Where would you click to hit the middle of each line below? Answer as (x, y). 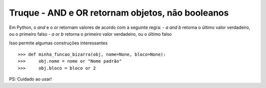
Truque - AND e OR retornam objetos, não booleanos (119, 13)
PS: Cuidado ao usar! (31, 79)
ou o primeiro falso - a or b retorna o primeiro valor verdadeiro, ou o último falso (90, 34)
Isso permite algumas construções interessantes (58, 43)
